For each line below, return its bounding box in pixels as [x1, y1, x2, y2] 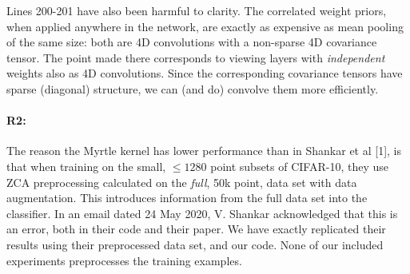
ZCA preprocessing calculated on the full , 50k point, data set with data [6, 173, 357, 190]
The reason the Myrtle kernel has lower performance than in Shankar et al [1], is [6, 142, 402, 159]
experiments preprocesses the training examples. [6, 252, 242, 268]
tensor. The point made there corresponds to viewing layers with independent [6, 49, 385, 66]
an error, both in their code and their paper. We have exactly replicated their [6, 220, 386, 237]
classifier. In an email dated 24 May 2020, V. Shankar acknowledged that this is [6, 205, 398, 221]
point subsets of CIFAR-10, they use [210, 157, 388, 174]
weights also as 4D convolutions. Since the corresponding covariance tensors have [6, 65, 403, 81]
